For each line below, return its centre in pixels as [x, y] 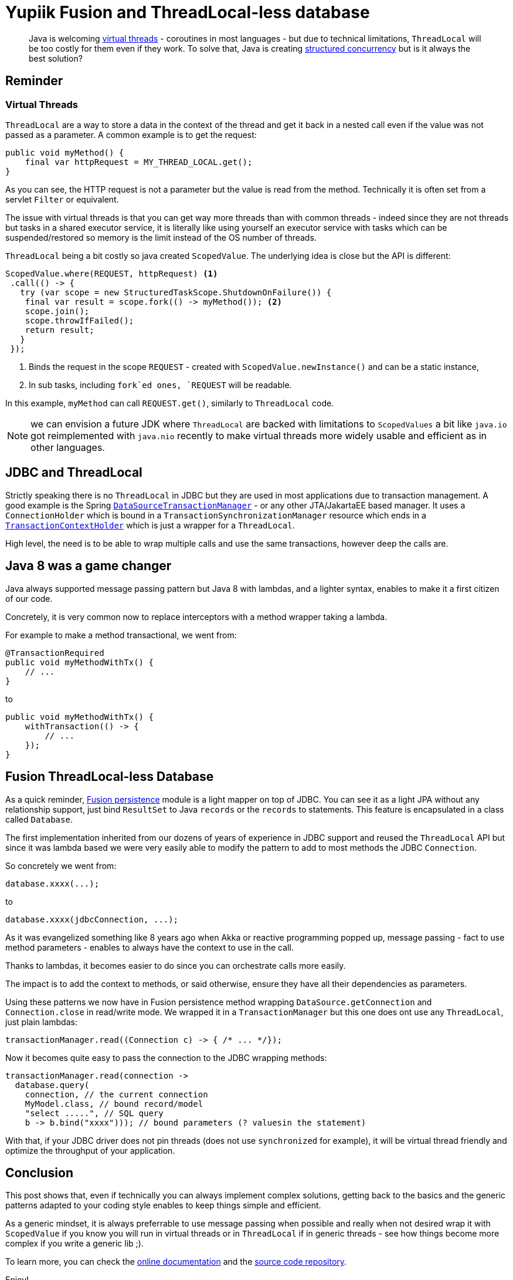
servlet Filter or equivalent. [62, 199]
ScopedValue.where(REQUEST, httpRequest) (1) [112, 273]
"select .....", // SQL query [94, 1113]
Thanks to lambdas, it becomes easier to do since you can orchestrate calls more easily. [176, 965]
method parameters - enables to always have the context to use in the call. [150, 947]
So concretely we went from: [61, 865]
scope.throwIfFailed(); [79, 320]
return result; [60, 330]
